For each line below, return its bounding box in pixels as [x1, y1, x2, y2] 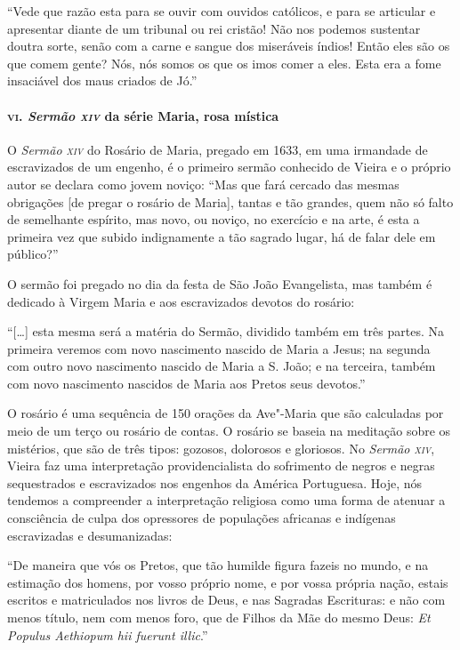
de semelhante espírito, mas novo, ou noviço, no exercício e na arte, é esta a [7, 210, 420, 229]
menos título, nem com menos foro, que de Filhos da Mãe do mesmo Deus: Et [7, 608, 431, 627]
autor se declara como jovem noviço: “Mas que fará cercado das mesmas [7, 174, 399, 193]
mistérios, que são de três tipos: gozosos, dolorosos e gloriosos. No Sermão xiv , [7, 438, 435, 457]
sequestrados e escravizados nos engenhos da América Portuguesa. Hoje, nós [7, 473, 423, 492]
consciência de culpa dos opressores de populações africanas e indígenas [7, 509, 396, 527]
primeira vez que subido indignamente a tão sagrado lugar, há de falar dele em [7, 227, 436, 245]
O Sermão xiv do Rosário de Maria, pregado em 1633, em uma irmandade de [7, 140, 428, 158]
